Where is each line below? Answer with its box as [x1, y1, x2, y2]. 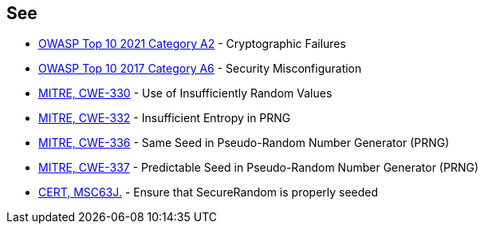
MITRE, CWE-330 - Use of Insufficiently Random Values [38, 86, 333, 101]
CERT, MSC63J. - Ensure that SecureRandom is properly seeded [38, 185, 379, 200]
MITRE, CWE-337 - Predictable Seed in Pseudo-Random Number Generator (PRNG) [38, 161, 479, 175]
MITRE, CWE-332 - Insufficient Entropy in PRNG [38, 111, 291, 125]
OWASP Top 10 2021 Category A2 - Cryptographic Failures [38, 37, 346, 51]
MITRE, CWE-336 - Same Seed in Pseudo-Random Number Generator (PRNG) [38, 136, 450, 150]
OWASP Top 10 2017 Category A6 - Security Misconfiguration [38, 61, 362, 76]
